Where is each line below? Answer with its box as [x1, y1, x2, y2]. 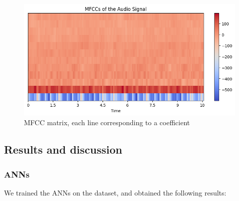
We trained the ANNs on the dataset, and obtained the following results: [4, 187, 227, 198]
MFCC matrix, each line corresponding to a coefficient [24, 117, 190, 128]
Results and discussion [4, 142, 122, 157]
